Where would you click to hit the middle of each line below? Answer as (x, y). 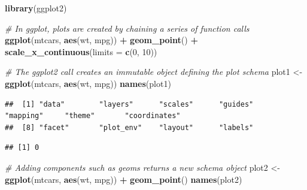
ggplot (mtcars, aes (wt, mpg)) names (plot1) (88, 83)
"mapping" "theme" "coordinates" (93, 116)
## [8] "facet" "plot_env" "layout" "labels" (129, 127)
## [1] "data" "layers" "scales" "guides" (129, 104)
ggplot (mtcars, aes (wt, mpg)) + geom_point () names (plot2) (124, 179)
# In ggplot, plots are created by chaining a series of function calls (127, 28)
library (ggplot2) (36, 8)
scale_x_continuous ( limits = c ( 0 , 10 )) (81, 51)
